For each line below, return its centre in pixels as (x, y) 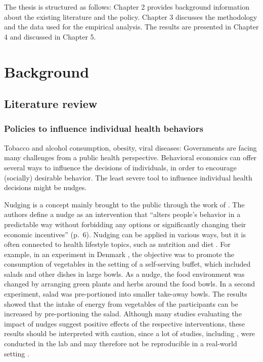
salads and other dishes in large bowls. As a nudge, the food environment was (124, 274)
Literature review (51, 104)
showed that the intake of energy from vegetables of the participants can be (121, 303)
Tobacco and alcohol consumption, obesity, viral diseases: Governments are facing (130, 147)
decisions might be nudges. (46, 187)
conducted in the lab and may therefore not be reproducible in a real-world (121, 343)
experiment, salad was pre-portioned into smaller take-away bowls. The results (126, 294)
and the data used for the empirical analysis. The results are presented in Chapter (131, 27)
